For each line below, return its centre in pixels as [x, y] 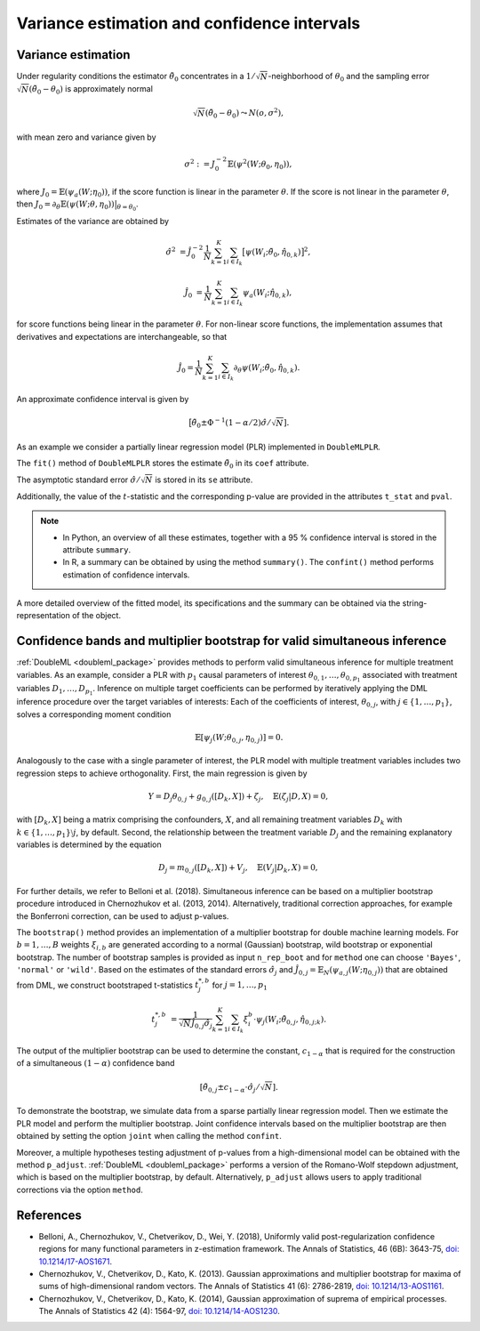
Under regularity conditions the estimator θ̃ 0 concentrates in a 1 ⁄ [136, 77]
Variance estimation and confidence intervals [188, 23]
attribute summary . [97, 549]
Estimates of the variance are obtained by [92, 222]
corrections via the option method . [80, 1190]
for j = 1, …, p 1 [240, 986]
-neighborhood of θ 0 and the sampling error [349, 77]
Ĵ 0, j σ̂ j [202, 1024]
